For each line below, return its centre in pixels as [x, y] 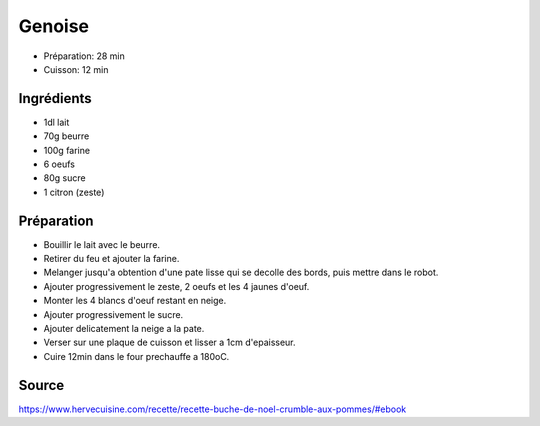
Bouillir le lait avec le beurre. [101, 244]
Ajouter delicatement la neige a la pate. [124, 329]
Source [41, 385]
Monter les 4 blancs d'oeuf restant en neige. [135, 301]
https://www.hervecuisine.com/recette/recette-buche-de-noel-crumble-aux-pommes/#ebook [212, 409]
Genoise [54, 26]
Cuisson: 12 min [76, 69]
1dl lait [56, 122]
